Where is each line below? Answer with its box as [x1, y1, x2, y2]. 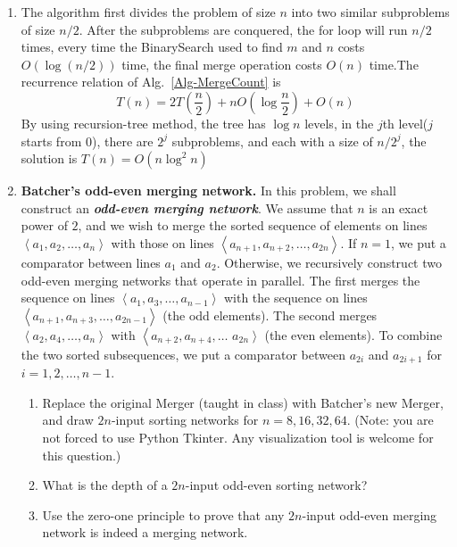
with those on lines [111, 233, 214, 252]
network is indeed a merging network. [42, 523, 248, 542]
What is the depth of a [42, 476, 168, 494]
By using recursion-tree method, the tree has [21, 113, 266, 132]
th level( [382, 113, 428, 132]
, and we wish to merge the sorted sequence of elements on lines [78, 216, 428, 235]
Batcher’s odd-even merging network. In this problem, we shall [21, 181, 396, 200]
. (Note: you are [346, 410, 434, 429]
